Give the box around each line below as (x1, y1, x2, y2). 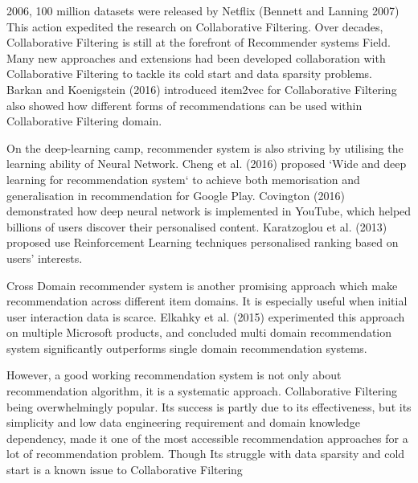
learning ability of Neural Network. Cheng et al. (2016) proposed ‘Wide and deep (6, 155, 407, 172)
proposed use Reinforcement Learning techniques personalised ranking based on (6, 234, 399, 251)
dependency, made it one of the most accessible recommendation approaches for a (6, 429, 408, 446)
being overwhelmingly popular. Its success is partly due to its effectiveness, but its (6, 398, 412, 415)
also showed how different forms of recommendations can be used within (6, 96, 363, 113)
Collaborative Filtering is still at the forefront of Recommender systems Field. (6, 34, 391, 51)
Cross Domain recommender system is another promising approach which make (6, 276, 398, 293)
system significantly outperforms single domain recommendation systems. (6, 339, 367, 356)
